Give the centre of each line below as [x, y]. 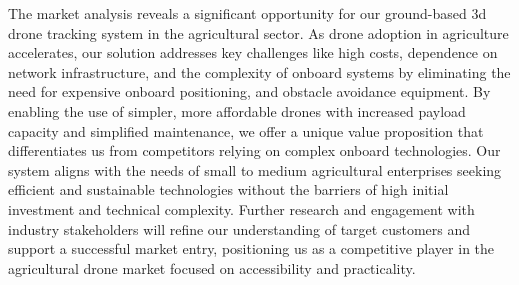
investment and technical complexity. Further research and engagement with [241, 208]
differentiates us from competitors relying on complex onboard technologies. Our [254, 150]
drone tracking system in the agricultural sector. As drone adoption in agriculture [258, 32]
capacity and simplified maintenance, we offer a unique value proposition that [246, 130]
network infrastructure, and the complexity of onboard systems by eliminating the [259, 71]
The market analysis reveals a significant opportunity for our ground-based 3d [247, 13]
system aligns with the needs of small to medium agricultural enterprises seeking [255, 169]
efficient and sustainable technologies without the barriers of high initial [228, 189]
